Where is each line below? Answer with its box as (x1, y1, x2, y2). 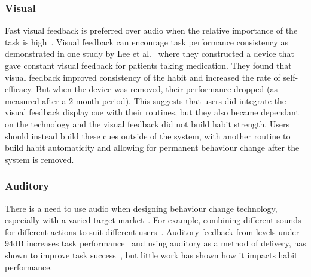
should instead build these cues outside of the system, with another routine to (5, 129, 291, 142)
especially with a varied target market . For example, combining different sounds (5, 214, 301, 226)
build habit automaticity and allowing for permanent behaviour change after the (5, 141, 300, 154)
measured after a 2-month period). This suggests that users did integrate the (5, 94, 286, 106)
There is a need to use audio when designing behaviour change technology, (5, 202, 278, 214)
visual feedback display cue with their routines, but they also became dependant (5, 106, 299, 118)
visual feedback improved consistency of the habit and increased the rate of (5, 71, 280, 83)
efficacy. (5, 83, 33, 95)
